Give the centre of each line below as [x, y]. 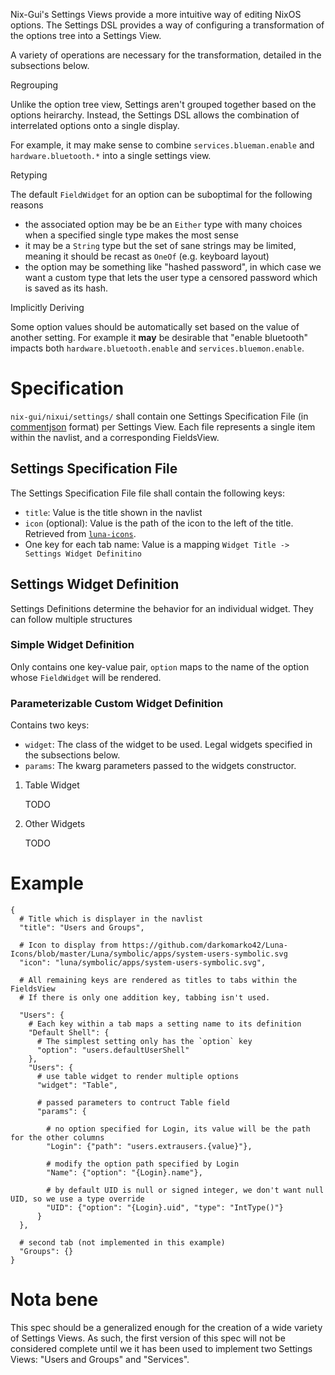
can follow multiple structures [71, 619]
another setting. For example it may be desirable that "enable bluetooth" [159, 337]
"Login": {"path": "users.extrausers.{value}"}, [149, 1147]
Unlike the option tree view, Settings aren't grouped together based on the [163, 104]
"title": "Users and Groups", [82, 928]
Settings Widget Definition [95, 584]
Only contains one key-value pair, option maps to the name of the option [160, 666]
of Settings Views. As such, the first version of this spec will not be [148, 1338]
